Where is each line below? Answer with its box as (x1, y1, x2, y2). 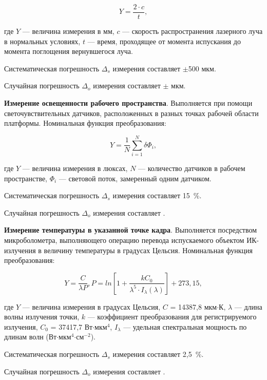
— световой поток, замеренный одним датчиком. (59, 173, 212, 183)
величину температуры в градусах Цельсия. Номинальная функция (44, 244, 253, 255)
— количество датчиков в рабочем (138, 162, 245, 173)
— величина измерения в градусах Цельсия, (22, 301, 161, 312)
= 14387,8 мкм (170, 301, 217, 312)
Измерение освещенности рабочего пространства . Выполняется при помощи (4, 98, 253, 108)
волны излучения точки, (4, 311, 80, 322)
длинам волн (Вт (4, 331, 57, 342)
